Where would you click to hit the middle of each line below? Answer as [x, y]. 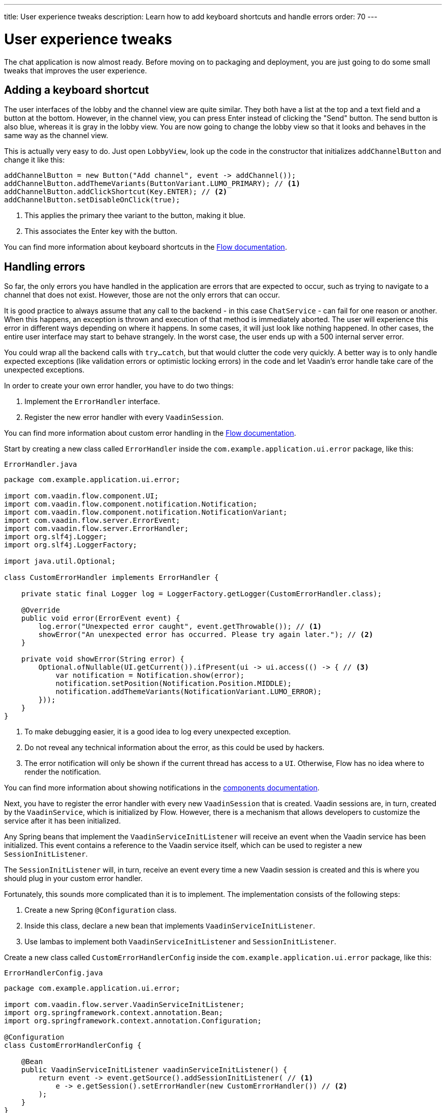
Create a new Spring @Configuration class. [101, 910]
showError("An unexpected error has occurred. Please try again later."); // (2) [206, 635]
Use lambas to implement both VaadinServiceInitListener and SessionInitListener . [180, 942]
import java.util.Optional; [60, 561]
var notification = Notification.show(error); [150, 675]
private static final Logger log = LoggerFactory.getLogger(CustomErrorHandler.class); [201, 594]
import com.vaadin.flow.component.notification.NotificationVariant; [146, 512]
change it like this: [34, 160]
